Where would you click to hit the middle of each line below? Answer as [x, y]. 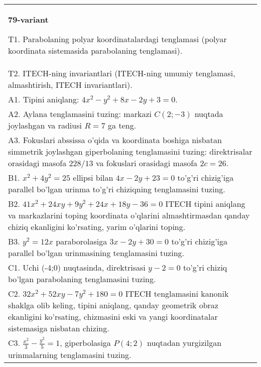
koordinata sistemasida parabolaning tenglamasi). [95, 50]
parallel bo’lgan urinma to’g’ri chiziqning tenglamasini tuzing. [117, 189]
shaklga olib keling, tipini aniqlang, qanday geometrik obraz [113, 305]
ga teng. [122, 125]
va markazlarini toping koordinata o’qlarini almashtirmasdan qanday [129, 215]
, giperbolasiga [85, 343]
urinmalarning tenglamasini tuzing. [70, 354]
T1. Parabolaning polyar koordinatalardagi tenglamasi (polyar [117, 39]
